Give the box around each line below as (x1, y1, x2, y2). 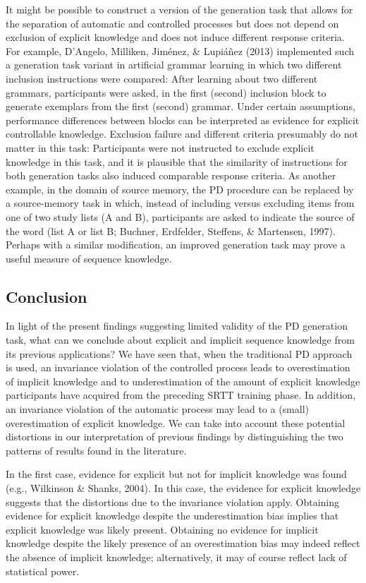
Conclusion (6, 285, 87, 307)
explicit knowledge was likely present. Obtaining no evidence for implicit (6, 522, 319, 536)
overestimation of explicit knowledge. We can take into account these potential (6, 415, 346, 430)
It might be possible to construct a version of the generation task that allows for (6, 2, 353, 16)
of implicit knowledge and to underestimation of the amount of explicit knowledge (6, 373, 360, 388)
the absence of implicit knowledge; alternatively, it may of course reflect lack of (6, 549, 347, 564)
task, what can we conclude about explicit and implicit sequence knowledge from (6, 332, 355, 347)
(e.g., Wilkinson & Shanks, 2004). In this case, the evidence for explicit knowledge (6, 481, 361, 495)
